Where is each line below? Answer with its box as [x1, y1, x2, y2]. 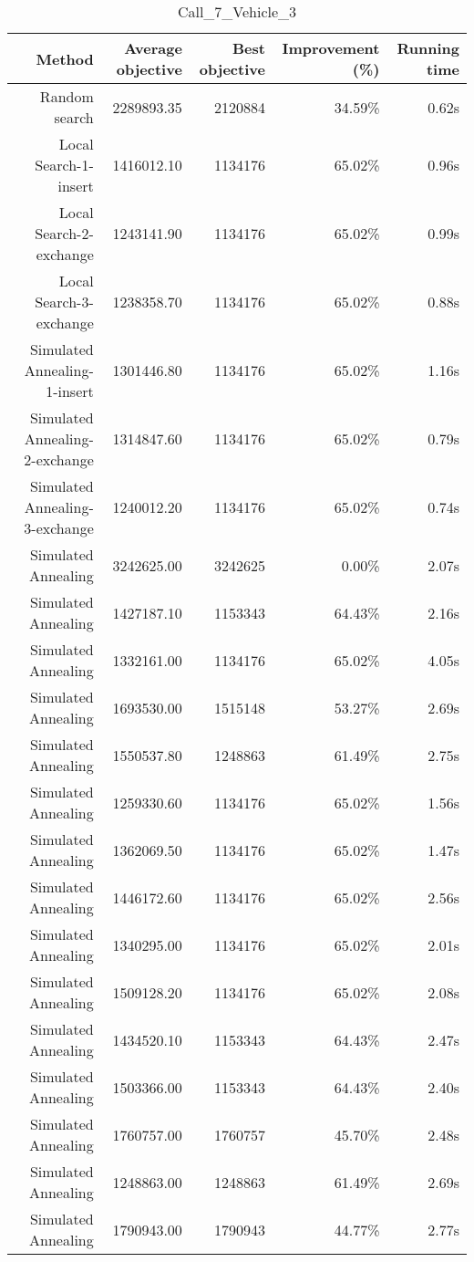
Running [397, 37, 459, 58]
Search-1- [35, 154, 94, 175]
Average [124, 37, 182, 58]
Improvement [282, 37, 380, 58]
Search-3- [35, 291, 94, 312]
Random [39, 86, 94, 107]
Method [36, 47, 94, 69]
